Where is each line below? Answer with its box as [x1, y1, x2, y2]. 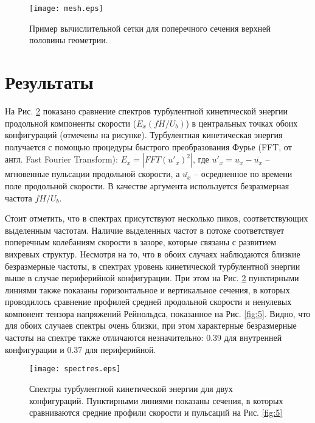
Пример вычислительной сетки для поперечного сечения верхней [29, 21, 271, 34]
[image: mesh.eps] [29, 4, 103, 13]
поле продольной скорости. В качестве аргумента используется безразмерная [5, 179, 289, 192]
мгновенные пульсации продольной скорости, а [5, 167, 180, 180]
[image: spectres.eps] [29, 365, 121, 374]
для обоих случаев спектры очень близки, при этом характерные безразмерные [5, 319, 297, 332]
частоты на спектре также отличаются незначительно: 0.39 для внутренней [5, 331, 282, 344]
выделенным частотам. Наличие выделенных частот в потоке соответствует [5, 223, 285, 236]
